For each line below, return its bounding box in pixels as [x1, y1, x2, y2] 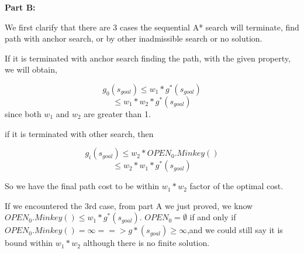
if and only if [189, 211, 236, 223]
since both [5, 107, 42, 119]
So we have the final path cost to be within [5, 180, 160, 192]
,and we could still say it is [186, 224, 283, 236]
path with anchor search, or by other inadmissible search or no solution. [5, 32, 262, 45]
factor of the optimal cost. [189, 180, 284, 192]
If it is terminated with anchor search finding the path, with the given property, [5, 52, 291, 64]
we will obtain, [5, 63, 57, 76]
